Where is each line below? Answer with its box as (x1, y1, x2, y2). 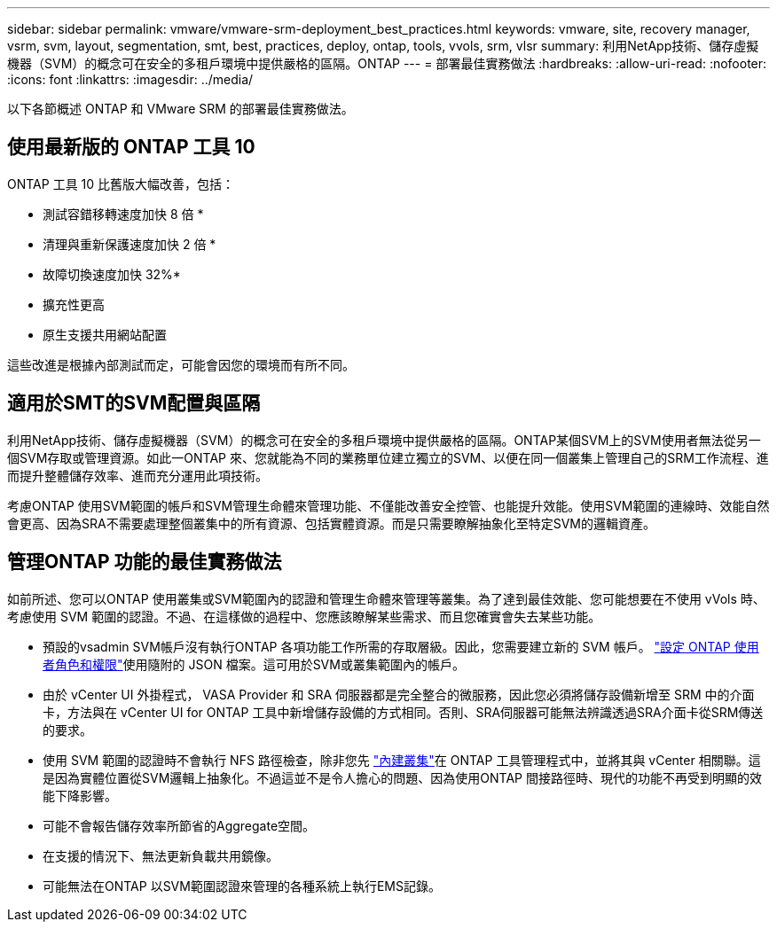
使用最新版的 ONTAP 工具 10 (7, 136, 255, 159)
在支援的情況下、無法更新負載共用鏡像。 (43, 847, 279, 863)
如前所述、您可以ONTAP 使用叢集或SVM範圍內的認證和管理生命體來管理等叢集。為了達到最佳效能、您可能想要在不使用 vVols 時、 (7, 590, 765, 606)
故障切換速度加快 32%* (43, 266, 181, 282)
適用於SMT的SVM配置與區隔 (7, 392, 261, 415)
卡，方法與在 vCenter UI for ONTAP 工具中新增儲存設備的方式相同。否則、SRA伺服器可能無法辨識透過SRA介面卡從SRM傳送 (43, 704, 764, 720)
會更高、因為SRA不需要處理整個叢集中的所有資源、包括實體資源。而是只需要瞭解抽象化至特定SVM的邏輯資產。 (7, 515, 655, 531)
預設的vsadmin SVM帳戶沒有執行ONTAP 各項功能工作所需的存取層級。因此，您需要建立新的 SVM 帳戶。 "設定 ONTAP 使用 (43, 638, 759, 654)
